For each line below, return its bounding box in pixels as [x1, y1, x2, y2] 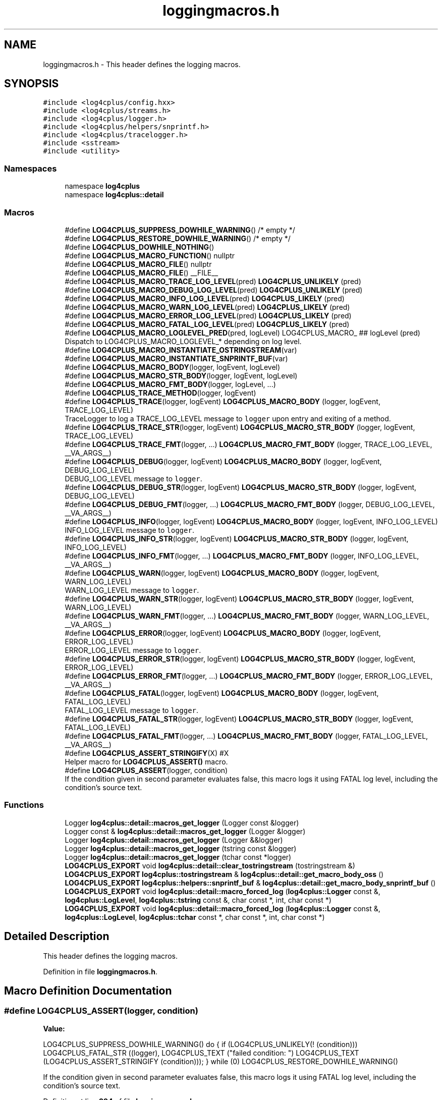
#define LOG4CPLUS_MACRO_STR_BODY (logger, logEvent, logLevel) [65, 371, 298, 380]
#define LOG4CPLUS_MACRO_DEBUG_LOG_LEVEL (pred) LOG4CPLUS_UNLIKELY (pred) [65, 285, 363, 294]
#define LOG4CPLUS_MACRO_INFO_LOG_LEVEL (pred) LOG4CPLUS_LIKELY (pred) [65, 294, 345, 303]
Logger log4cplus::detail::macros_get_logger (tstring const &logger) [65, 844, 297, 853]
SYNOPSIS [4, 77, 59, 90]
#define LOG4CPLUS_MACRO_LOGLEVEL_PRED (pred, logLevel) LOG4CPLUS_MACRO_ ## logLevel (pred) [65, 328, 420, 337]
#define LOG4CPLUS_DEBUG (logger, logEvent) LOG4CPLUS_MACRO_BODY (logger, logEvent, [65, 457, 382, 466]
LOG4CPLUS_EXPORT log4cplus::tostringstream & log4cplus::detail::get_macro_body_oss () [65, 869, 384, 878]
